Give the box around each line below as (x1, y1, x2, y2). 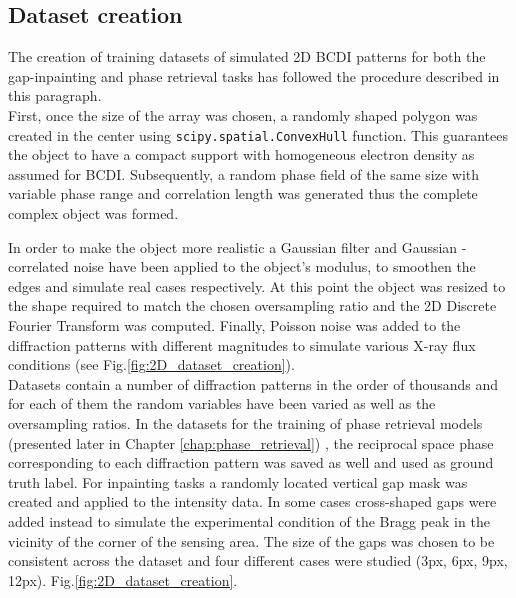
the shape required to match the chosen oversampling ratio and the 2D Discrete (8, 295, 497, 316)
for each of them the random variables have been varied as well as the (8, 393, 436, 414)
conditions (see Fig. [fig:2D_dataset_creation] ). (8, 354, 295, 375)
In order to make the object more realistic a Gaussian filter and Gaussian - (8, 236, 467, 257)
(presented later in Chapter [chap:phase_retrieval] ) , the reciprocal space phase (8, 432, 494, 453)
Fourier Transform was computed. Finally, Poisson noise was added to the (8, 314, 461, 335)
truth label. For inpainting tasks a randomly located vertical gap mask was (8, 471, 468, 492)
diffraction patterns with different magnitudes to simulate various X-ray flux (8, 334, 476, 355)
